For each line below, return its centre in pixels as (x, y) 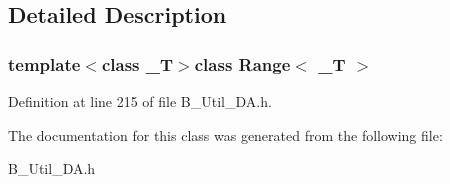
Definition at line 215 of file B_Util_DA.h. (140, 101)
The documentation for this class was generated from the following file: (225, 134)
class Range (242, 63)
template (44, 63)
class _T (137, 63)
